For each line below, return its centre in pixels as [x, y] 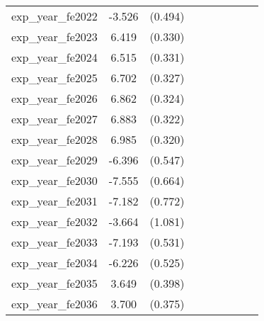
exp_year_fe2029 [54, 160]
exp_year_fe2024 [54, 57]
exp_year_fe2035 [54, 283]
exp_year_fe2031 [54, 201]
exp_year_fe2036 [54, 304]
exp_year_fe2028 [54, 139]
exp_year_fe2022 [54, 16]
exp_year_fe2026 [54, 98]
